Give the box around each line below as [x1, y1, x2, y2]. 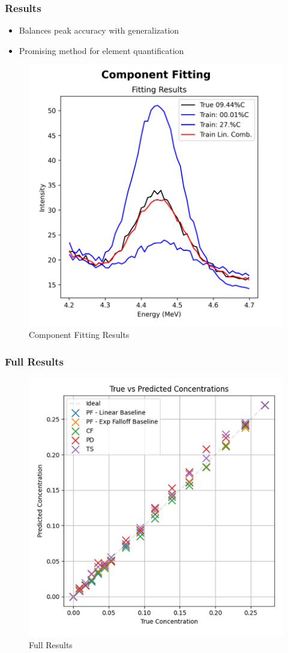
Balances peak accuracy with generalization [19, 24, 179, 37]
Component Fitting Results [29, 328, 130, 341]
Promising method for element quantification [19, 44, 184, 56]
